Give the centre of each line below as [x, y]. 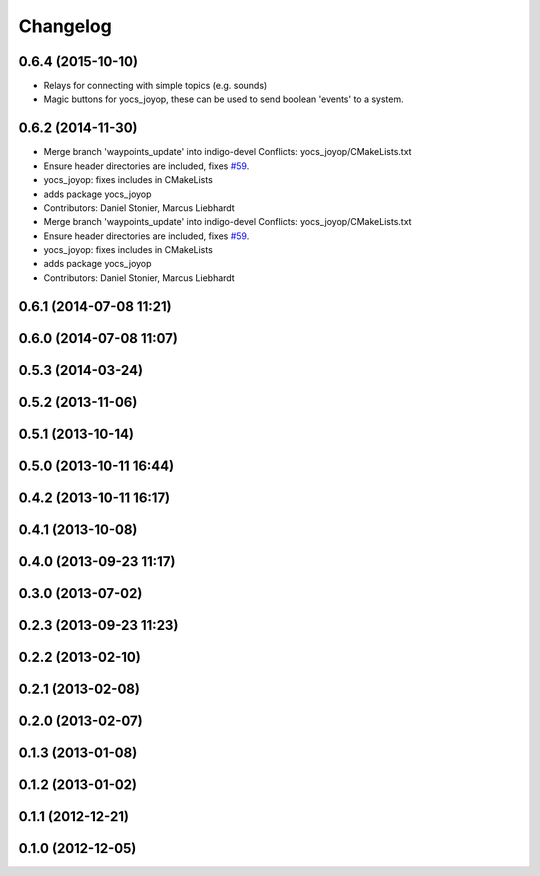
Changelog [65, 26]
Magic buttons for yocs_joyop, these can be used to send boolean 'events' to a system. [223, 99]
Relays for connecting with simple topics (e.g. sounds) [155, 86]
